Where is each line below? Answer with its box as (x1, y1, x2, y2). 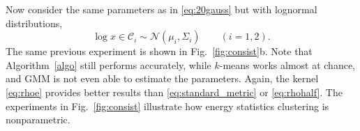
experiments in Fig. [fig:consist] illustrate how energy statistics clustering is (6, 98, 329, 113)
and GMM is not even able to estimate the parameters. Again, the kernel (6, 71, 319, 86)
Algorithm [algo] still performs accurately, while (6, 57, 211, 72)
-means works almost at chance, (219, 57, 355, 72)
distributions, (6, 15, 63, 30)
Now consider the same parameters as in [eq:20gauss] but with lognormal (6, 2, 317, 16)
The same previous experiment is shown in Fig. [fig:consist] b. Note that (6, 44, 313, 59)
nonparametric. (6, 112, 70, 127)
